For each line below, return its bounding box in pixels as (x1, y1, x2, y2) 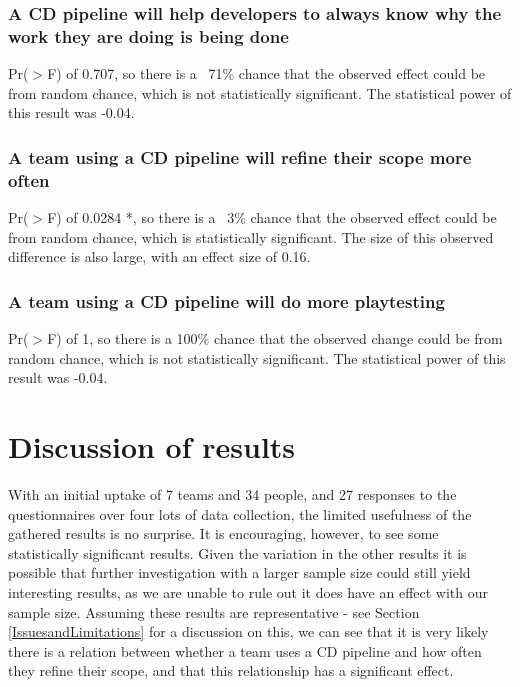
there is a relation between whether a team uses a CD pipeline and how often (8, 640, 482, 661)
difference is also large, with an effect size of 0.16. (8, 246, 311, 267)
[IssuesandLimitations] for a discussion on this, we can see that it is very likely (8, 621, 489, 642)
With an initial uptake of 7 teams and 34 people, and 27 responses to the (8, 483, 457, 504)
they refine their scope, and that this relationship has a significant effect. (8, 660, 454, 681)
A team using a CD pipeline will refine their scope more (8, 144, 472, 169)
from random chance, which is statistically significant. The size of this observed (8, 226, 494, 247)
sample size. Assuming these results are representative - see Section (8, 601, 420, 622)
